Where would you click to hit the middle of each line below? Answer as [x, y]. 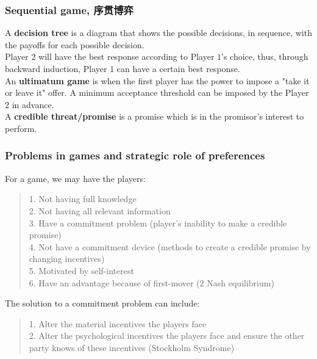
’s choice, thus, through [265, 56]
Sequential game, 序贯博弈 [69, 9]
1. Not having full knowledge [83, 199]
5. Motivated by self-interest [81, 270]
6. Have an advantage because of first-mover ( [114, 282]
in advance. [33, 104]
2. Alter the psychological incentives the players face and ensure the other [167, 335]
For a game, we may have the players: [75, 178]
